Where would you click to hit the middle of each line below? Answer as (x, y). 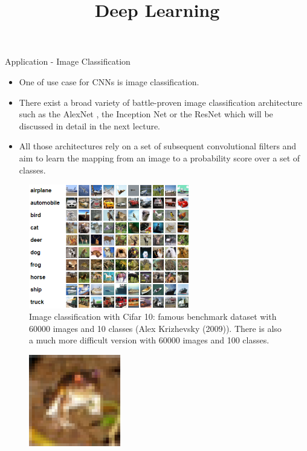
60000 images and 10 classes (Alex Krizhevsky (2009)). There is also (155, 328)
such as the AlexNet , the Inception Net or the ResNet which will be (146, 114)
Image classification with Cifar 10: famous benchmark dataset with (153, 316)
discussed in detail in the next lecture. (90, 125)
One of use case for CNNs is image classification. (109, 81)
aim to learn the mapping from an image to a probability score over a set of (160, 157)
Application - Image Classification (68, 61)
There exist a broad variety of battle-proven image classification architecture (161, 102)
